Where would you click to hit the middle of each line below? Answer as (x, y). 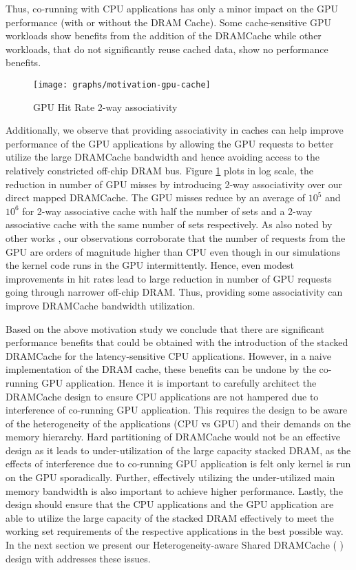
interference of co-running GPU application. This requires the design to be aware (177, 410)
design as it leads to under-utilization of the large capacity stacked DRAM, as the (178, 450)
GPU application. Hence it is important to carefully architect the (179, 382)
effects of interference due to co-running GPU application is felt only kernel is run (178, 464)
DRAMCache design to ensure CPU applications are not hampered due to (162, 396)
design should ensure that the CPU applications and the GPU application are (170, 504)
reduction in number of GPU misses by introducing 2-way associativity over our (174, 184)
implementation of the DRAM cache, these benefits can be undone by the (161, 369)
